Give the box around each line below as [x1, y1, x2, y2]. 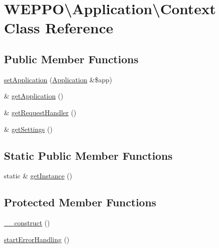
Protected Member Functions [4, 195, 157, 210]
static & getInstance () [4, 171, 72, 181]
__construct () [4, 218, 50, 228]
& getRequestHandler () [4, 107, 77, 117]
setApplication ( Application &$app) [4, 74, 112, 84]
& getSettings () [4, 124, 53, 134]
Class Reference [4, 18, 113, 38]
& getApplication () [4, 91, 63, 101]
